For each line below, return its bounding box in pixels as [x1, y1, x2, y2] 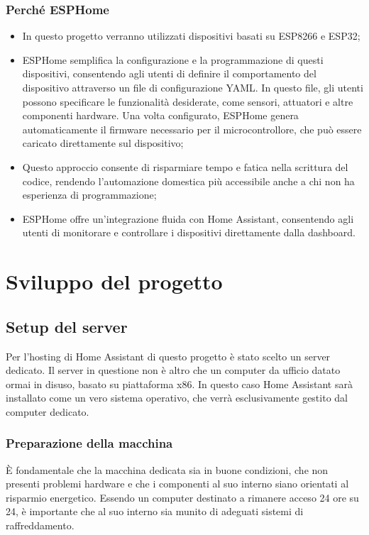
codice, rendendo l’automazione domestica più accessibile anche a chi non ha [22, 173, 355, 188]
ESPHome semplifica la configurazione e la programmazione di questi [22, 52, 324, 67]
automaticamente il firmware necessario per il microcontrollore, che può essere [22, 121, 362, 136]
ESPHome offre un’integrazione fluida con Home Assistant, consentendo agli [22, 211, 354, 226]
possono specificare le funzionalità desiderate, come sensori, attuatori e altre [22, 94, 353, 109]
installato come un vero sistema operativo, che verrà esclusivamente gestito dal [6, 390, 348, 405]
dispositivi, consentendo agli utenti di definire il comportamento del [22, 66, 316, 81]
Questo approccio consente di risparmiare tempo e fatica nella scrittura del [22, 159, 348, 174]
